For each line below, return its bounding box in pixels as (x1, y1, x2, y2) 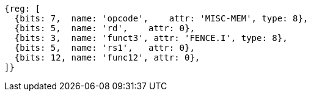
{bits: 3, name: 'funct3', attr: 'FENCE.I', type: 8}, (14, 33, 288, 43)
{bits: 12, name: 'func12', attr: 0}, (14, 53, 200, 62)
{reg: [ (4, 4, 41, 13)
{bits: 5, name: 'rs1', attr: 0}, (14, 43, 195, 53)
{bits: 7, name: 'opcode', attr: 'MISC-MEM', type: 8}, (14, 13, 309, 23)
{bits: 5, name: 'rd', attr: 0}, (14, 23, 195, 33)
